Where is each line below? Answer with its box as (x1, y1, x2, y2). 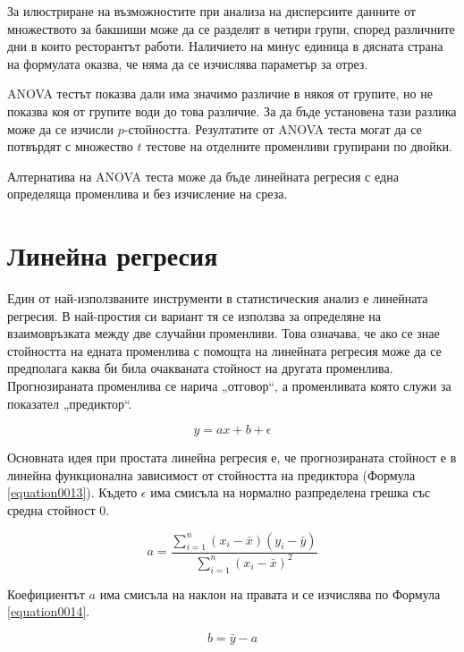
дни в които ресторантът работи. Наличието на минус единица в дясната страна (7, 37, 443, 55)
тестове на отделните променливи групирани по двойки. (146, 137, 452, 156)
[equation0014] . (7, 602, 90, 621)
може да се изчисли (7, 119, 114, 138)
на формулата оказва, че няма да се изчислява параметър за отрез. (7, 54, 368, 72)
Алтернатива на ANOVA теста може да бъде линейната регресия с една (7, 166, 399, 185)
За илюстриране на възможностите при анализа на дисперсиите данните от (7, 2, 416, 20)
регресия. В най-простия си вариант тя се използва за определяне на (7, 306, 382, 325)
